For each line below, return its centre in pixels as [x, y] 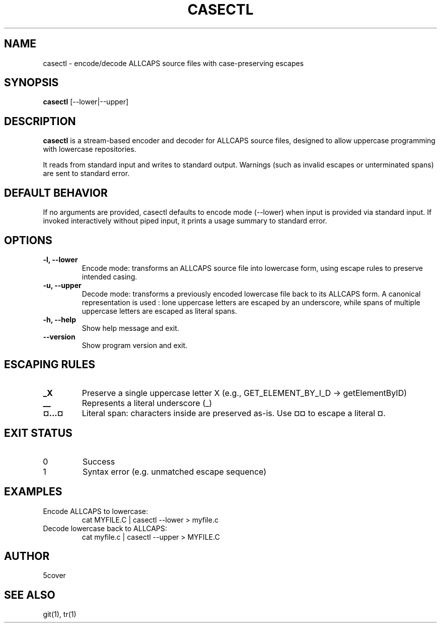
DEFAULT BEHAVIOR [56, 193]
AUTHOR [27, 556]
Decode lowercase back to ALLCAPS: [105, 528]
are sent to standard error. [86, 174]
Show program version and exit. [135, 345]
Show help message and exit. [130, 328]
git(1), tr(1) [60, 614]
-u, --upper [62, 285]
